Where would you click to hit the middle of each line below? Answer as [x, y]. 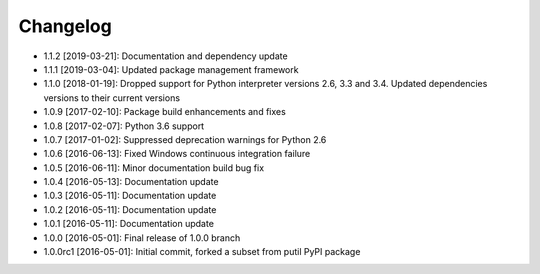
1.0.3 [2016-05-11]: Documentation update [130, 196]
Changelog [65, 26]
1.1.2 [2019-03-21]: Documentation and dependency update [166, 56]
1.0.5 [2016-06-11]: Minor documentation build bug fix [154, 167]
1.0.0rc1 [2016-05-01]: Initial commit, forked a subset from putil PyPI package [202, 252]
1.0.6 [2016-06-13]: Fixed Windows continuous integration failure [177, 154]
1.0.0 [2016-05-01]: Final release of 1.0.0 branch [142, 237]
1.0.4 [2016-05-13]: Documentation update [131, 182]
